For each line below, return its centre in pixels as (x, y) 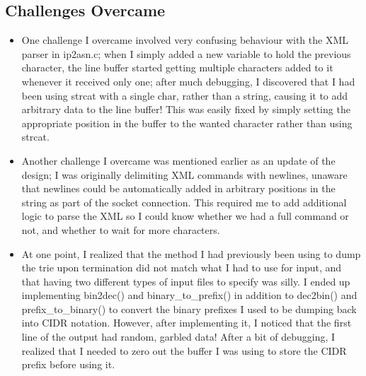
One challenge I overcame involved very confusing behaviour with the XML (185, 40)
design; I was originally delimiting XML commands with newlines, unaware (184, 174)
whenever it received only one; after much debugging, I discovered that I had (188, 81)
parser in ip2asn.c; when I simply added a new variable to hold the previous (186, 53)
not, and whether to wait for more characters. (121, 229)
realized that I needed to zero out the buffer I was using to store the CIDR (184, 350)
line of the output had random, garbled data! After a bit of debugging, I (178, 337)
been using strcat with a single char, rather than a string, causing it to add (185, 95)
